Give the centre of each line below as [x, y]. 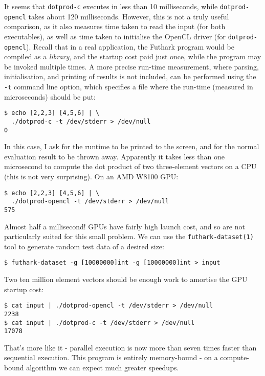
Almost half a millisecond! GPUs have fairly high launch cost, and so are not [125, 226]
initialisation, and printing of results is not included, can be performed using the [130, 76]
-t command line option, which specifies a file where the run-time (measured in [129, 86]
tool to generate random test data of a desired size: [84, 246]
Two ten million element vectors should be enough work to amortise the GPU [126, 279]
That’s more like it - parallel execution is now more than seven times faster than [130, 347]
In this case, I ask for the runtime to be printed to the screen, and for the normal [132, 146]
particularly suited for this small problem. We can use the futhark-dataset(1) [129, 236]
